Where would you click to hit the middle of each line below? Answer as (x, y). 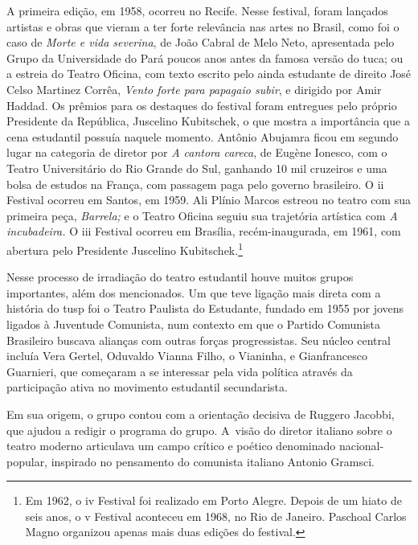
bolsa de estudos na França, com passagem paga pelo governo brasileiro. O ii (195, 184)
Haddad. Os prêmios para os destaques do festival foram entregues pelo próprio (202, 105)
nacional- (361, 446)
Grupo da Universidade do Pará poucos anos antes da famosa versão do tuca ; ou (205, 57)
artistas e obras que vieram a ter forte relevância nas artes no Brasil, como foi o (203, 26)
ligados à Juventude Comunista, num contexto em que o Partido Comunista (193, 324)
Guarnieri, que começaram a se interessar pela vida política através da (180, 371)
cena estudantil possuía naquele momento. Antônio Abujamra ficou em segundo (203, 136)
